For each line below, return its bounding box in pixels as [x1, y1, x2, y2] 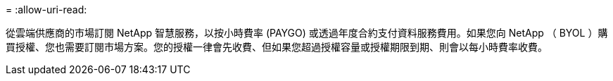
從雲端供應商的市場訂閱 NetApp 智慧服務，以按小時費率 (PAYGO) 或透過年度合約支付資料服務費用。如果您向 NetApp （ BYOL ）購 [6, 27, 608, 39]
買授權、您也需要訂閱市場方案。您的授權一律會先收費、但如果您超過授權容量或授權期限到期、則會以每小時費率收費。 [6, 41, 548, 53]
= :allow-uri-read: [6, 4, 87, 15]
